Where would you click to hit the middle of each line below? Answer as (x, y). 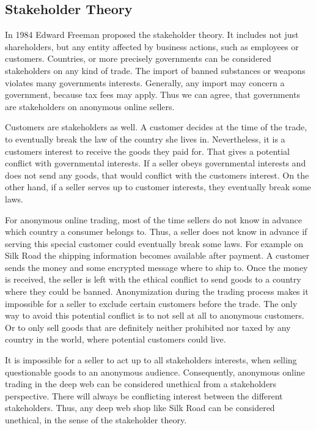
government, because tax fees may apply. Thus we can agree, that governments (152, 95)
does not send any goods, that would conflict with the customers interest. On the (157, 175)
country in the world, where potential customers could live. (116, 339)
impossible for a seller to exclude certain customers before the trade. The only (151, 303)
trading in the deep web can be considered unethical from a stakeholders (141, 384)
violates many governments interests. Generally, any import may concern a (145, 82)
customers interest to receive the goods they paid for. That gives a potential (148, 151)
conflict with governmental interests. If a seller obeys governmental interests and (156, 163)
